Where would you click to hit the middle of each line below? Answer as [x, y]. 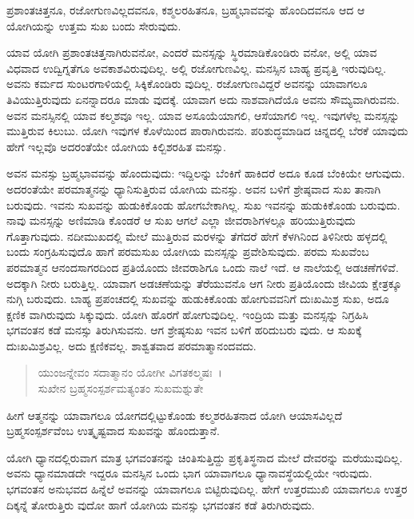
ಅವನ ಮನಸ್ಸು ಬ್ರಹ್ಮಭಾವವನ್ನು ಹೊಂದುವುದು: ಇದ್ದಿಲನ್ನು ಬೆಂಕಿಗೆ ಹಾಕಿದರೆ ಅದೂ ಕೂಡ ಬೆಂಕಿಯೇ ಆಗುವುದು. [206, 173]
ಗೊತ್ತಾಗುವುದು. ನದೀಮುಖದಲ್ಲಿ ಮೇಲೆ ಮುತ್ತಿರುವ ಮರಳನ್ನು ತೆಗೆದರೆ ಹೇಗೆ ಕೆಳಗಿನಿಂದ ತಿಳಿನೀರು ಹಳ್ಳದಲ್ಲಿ [197, 236]
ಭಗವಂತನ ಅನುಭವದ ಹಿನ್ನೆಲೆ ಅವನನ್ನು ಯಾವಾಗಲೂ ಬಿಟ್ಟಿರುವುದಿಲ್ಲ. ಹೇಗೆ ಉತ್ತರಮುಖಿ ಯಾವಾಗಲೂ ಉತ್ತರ [207, 489]
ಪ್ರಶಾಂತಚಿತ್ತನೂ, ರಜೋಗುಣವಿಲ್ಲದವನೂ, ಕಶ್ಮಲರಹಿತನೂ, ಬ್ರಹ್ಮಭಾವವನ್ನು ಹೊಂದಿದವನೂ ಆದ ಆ [186, 10]
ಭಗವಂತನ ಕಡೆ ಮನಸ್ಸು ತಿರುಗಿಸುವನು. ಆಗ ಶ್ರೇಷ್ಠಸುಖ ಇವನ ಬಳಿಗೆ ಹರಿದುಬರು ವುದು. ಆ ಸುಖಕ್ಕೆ [184, 330]
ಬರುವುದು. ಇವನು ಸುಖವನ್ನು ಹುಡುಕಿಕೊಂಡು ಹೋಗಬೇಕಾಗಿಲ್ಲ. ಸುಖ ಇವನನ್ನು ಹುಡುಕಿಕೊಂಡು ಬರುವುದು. [203, 204]
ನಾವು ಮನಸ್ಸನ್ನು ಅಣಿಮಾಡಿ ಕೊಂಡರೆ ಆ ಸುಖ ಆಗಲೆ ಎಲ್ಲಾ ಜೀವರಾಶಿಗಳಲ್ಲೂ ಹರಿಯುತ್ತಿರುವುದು [181, 220]
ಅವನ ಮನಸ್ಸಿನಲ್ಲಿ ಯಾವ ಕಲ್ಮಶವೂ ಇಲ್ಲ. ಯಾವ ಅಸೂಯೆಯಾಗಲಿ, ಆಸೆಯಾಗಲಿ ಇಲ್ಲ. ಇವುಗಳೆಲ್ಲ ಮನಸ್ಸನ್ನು [203, 115]
